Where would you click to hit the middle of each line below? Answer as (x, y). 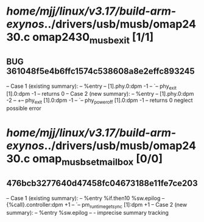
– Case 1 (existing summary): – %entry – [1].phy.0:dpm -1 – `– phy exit (91, 87)
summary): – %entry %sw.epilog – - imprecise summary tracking (88, 212)
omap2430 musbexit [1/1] (93, 38)
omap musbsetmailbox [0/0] (98, 160)
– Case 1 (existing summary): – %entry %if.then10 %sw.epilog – (86, 198)
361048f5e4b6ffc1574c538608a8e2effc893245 (100, 71)
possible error (24, 109)
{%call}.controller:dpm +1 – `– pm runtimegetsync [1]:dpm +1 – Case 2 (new (97, 205)
